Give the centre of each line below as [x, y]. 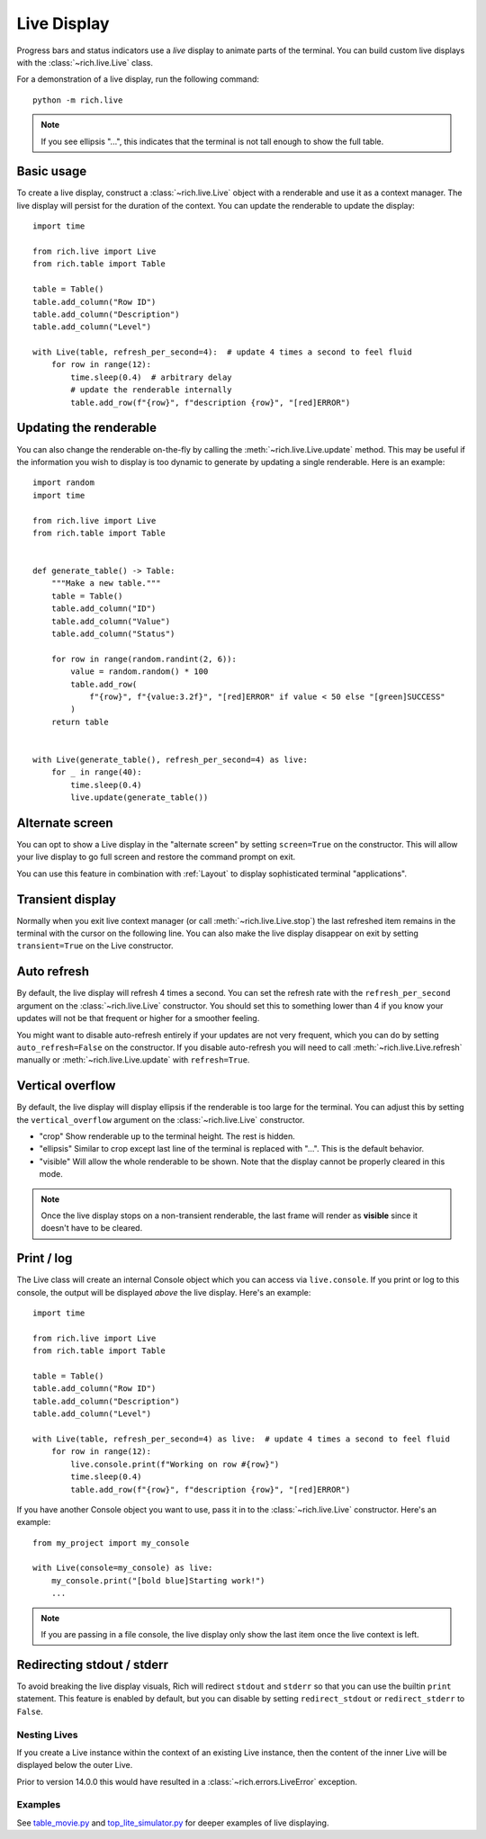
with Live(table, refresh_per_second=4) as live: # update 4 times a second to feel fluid [241, 1439]
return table [80, 722]
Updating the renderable [87, 428]
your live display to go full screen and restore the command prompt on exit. [156, 857]
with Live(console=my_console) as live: [123, 1568]
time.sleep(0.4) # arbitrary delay [152, 377]
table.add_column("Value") [111, 621]
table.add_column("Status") [113, 634]
